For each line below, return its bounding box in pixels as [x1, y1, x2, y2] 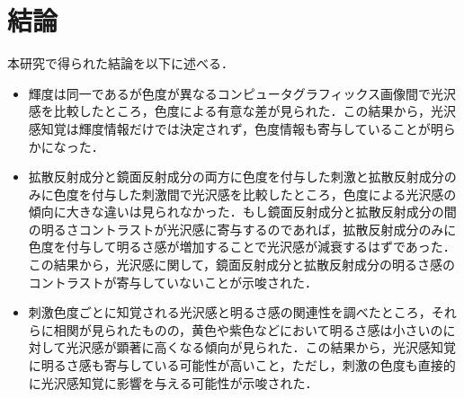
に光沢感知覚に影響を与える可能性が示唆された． [28, 373, 318, 392]
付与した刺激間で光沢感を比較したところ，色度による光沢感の [91, 184, 457, 203]
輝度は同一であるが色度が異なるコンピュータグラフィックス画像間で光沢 [28, 84, 456, 102]
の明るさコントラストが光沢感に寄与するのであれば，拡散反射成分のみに [28, 219, 457, 238]
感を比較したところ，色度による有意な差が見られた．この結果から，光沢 [28, 102, 456, 120]
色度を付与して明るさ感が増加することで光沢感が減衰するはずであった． [28, 237, 456, 256]
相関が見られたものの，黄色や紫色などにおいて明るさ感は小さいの [53, 320, 443, 339]
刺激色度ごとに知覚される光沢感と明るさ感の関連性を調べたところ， [28, 303, 432, 322]
